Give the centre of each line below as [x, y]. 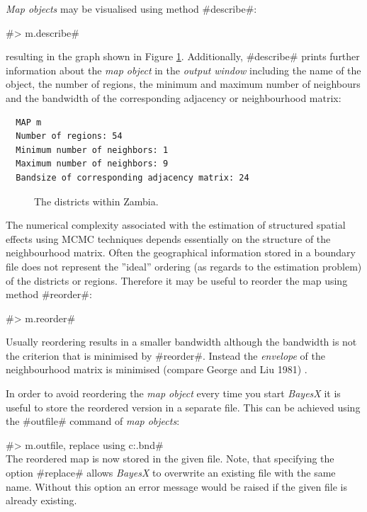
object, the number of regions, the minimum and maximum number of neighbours [183, 84]
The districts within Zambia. [96, 201]
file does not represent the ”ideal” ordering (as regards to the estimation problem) [184, 266]
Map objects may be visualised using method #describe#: [131, 8]
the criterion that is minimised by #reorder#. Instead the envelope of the [166, 355]
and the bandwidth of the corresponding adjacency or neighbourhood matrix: [174, 97]
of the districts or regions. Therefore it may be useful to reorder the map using [177, 280]
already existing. [41, 500]
